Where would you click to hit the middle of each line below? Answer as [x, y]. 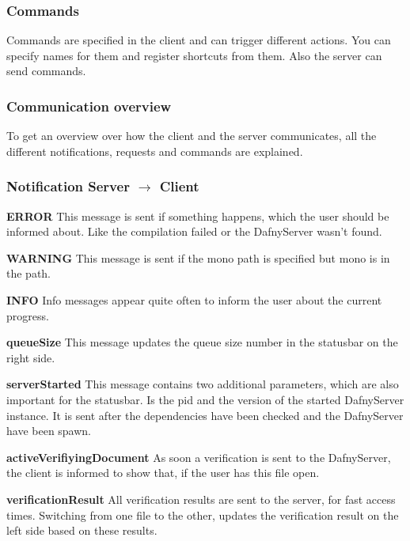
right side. [31, 357]
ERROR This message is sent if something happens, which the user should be [198, 216]
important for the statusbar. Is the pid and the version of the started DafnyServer [205, 399]
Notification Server [68, 186]
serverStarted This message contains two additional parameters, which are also [203, 384]
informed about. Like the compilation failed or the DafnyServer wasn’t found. [194, 231]
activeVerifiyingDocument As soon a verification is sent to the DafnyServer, [199, 457]
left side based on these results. [82, 530]
